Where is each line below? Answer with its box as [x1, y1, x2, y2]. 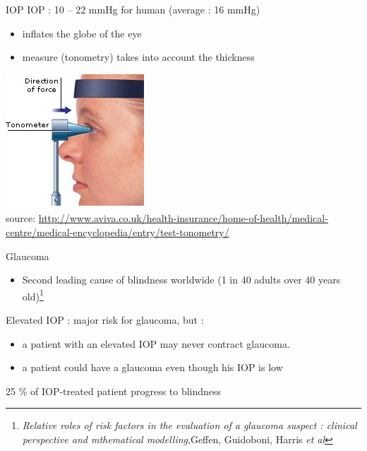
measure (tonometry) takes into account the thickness [22, 49, 255, 64]
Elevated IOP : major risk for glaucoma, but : [6, 312, 204, 327]
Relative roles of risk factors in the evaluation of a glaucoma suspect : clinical [22, 418, 357, 433]
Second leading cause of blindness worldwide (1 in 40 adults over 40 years [22, 272, 341, 287]
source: [6, 211, 36, 225]
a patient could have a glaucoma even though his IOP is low [22, 360, 283, 375]
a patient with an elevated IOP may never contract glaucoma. [22, 336, 290, 351]
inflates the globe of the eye [22, 25, 142, 40]
